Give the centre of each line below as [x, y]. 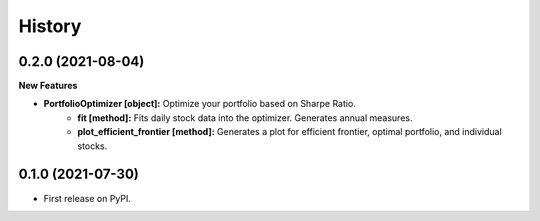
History [50, 26]
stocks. [92, 146]
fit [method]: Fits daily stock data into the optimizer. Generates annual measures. [245, 117]
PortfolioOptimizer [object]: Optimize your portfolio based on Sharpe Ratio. [200, 104]
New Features [48, 86]
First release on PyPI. [87, 198]
